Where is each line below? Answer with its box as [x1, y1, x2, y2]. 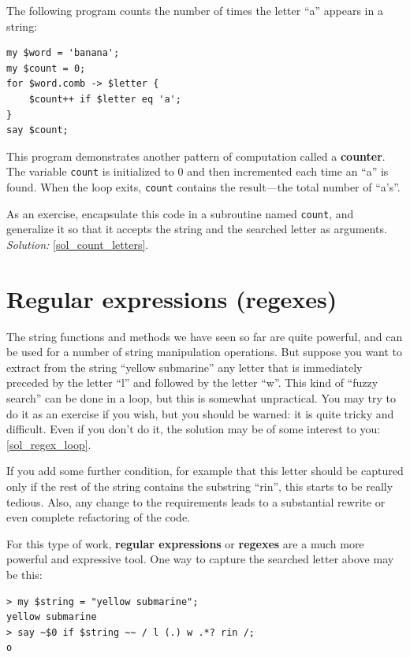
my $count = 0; [6, 62, 86, 74]
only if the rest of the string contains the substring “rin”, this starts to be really [6, 477, 393, 494]
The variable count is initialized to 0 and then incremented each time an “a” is [6, 163, 389, 180]
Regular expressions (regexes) [6, 282, 337, 314]
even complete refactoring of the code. [6, 509, 191, 525]
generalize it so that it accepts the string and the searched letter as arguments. [6, 221, 387, 237]
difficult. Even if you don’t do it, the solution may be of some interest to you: [6, 421, 381, 437]
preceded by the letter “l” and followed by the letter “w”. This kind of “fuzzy [6, 374, 378, 391]
